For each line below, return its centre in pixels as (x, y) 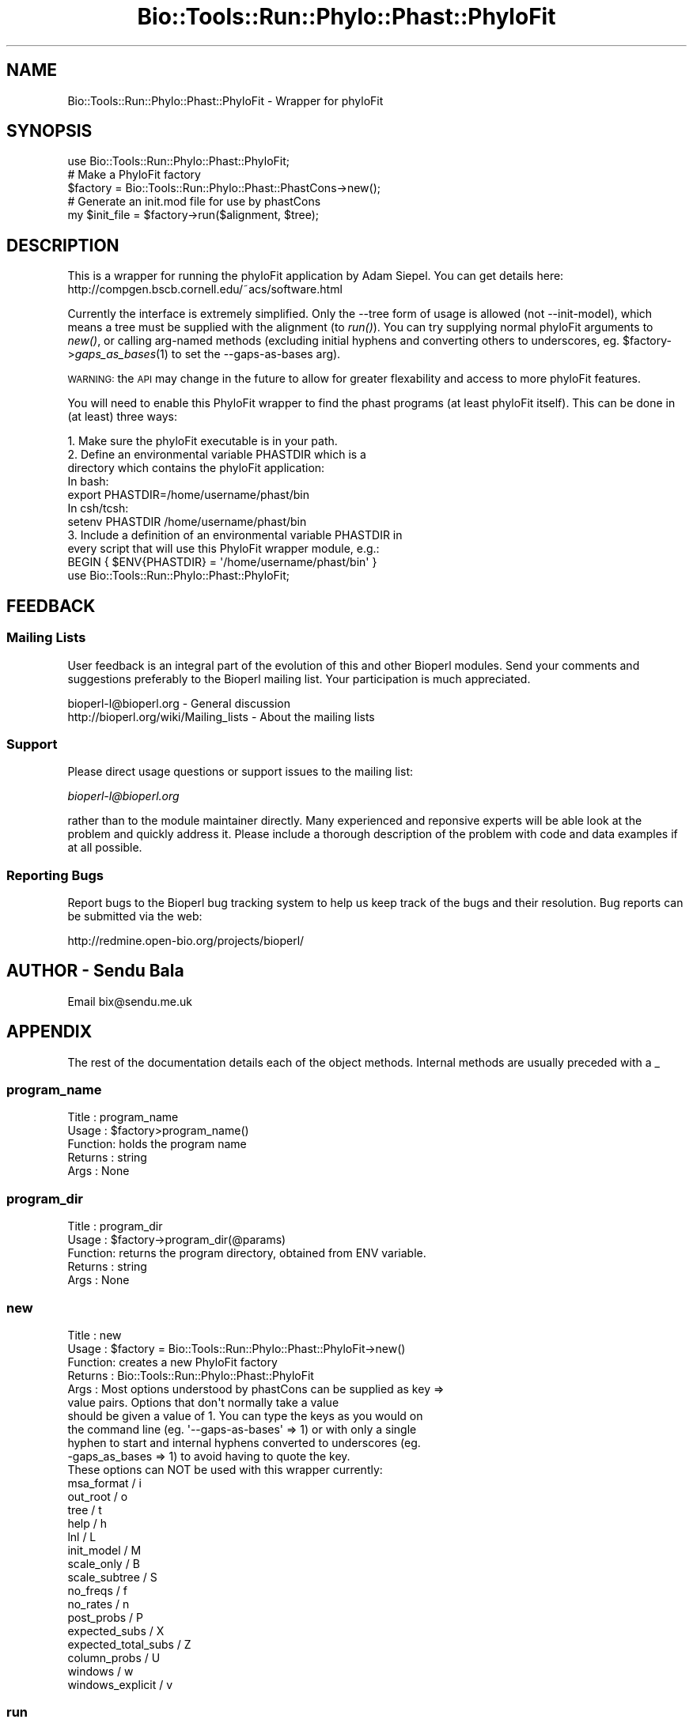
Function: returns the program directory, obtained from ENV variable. (247, 1253)
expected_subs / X (116, 1630)
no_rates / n (98, 1604)
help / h (87, 1523)
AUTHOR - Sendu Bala (95, 971)
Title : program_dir (115, 1226)
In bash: (88, 482)
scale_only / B (104, 1563)
